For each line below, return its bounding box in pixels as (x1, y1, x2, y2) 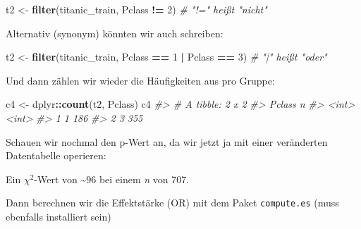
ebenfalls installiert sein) (6, 209, 111, 223)
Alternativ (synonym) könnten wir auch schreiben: (6, 25, 224, 40)
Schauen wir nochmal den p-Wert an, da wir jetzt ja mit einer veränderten (6, 134, 328, 149)
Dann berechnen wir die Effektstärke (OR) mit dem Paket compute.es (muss (6, 195, 339, 210)
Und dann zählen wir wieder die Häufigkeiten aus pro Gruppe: (6, 73, 275, 87)
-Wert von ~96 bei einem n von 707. (34, 171, 190, 186)
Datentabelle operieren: (6, 148, 106, 163)
